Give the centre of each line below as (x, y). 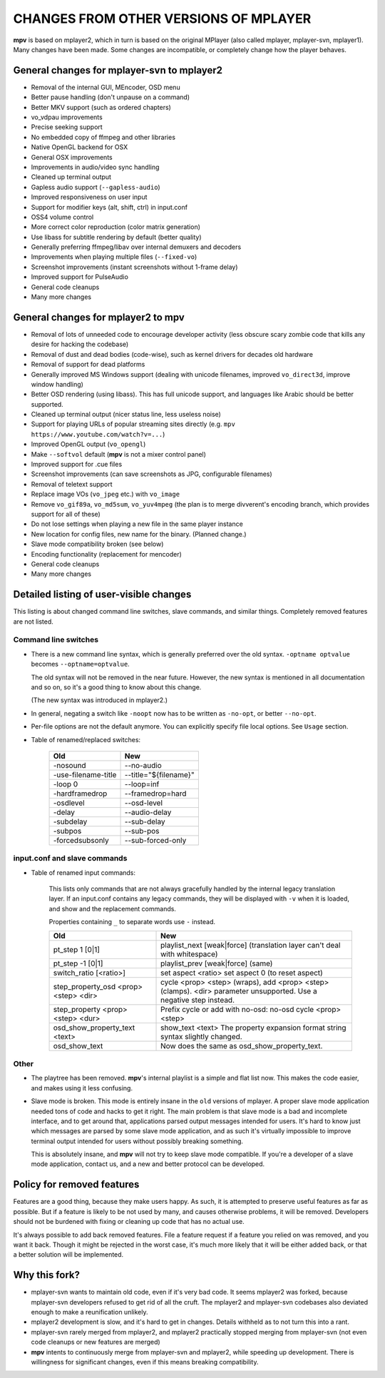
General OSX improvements (72, 157)
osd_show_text (78, 1045)
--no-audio (143, 765)
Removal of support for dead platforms (88, 365)
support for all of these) (66, 514)
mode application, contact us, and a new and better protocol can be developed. (148, 1164)
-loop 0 (66, 784)
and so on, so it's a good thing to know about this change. (116, 687)
